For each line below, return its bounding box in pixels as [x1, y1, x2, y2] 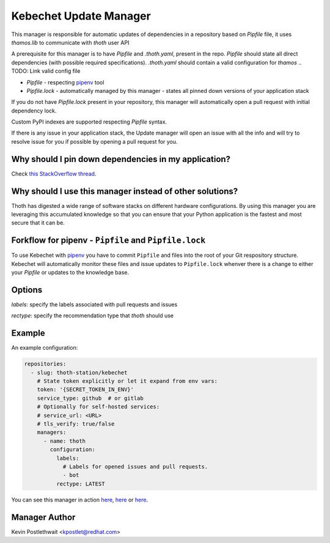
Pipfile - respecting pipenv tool [26, 78, 105, 86]
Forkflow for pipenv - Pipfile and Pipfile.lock [11, 235, 206, 246]
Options [11, 284, 43, 295]
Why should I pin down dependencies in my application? [11, 153, 231, 164]
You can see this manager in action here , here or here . [11, 496, 148, 503]
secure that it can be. [11, 219, 65, 226]
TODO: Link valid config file [11, 67, 81, 75]
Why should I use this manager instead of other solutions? [11, 186, 238, 196]
